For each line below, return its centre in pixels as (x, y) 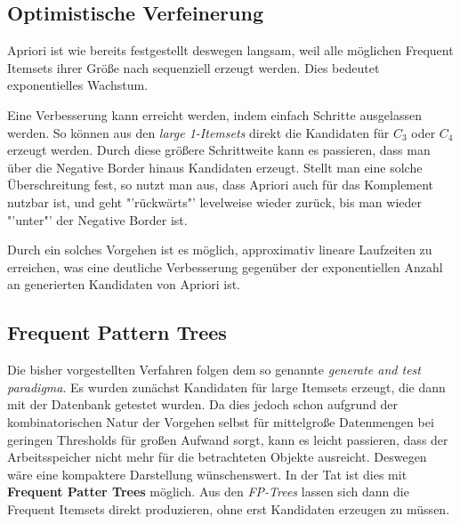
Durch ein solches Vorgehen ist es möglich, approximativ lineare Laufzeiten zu (220, 250)
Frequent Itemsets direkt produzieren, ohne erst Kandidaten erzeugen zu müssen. (229, 508)
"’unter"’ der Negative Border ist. (97, 219)
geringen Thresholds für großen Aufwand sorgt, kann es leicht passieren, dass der (228, 439)
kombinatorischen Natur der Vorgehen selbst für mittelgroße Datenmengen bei (221, 421)
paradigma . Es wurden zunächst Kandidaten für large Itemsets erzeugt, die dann (226, 387)
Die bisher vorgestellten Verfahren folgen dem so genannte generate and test (214, 370)
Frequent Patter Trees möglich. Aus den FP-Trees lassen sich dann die (208, 492)
